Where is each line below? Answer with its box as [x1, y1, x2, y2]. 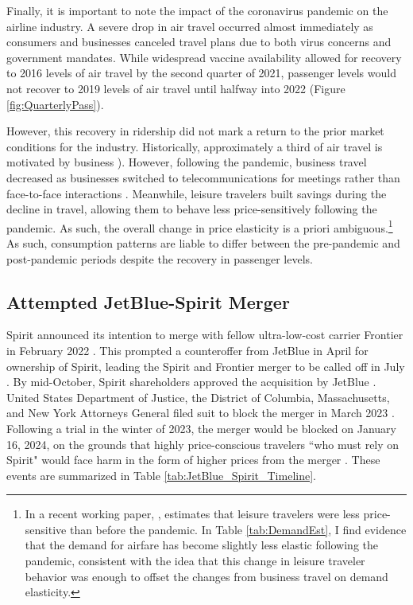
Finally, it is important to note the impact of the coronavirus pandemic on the [6, 2, 388, 18]
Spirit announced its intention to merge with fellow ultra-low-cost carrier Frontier [6, 326, 403, 343]
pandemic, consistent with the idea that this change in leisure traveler [25, 552, 365, 569]
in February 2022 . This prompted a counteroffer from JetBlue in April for [6, 342, 369, 358]
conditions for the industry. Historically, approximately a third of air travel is [6, 138, 383, 154]
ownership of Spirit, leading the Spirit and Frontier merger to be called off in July [6, 357, 405, 374]
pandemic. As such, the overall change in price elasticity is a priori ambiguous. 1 [6, 217, 393, 236]
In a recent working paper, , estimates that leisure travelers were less [25, 505, 360, 522]
